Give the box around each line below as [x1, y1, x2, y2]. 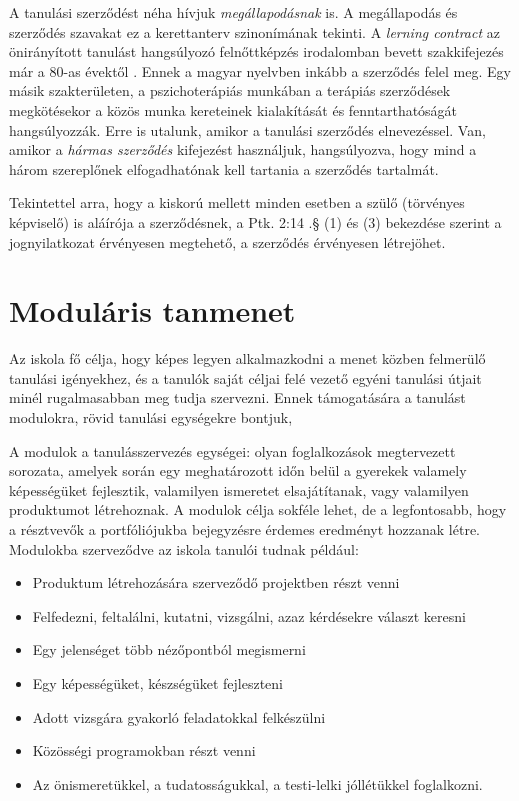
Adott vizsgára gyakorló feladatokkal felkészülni [32, 706, 326, 727]
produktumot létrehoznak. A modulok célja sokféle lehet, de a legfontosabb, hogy [9, 499, 507, 520]
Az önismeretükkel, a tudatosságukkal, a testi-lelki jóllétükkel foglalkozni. [32, 773, 483, 794]
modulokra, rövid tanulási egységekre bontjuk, [9, 407, 293, 428]
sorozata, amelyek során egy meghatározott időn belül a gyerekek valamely [9, 460, 467, 481]
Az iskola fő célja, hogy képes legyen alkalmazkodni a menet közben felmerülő [9, 348, 486, 369]
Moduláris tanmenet [9, 290, 296, 331]
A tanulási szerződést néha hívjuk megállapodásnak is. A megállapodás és [9, 2, 458, 22]
